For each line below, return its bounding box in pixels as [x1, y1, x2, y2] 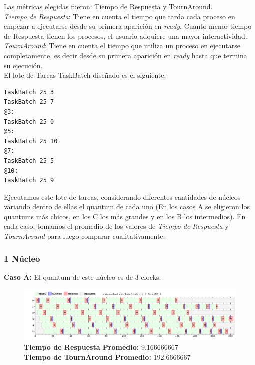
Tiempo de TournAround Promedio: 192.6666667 [24, 351, 191, 362]
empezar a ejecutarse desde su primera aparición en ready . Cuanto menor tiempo [4, 21, 252, 31]
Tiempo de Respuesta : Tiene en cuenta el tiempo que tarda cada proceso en [4, 11, 235, 21]
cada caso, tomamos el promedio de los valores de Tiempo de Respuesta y [4, 221, 229, 231]
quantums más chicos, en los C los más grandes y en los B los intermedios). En [4, 211, 246, 221]
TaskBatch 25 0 [4, 118, 54, 125]
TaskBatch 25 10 [4, 137, 58, 145]
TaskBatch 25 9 [4, 177, 54, 184]
